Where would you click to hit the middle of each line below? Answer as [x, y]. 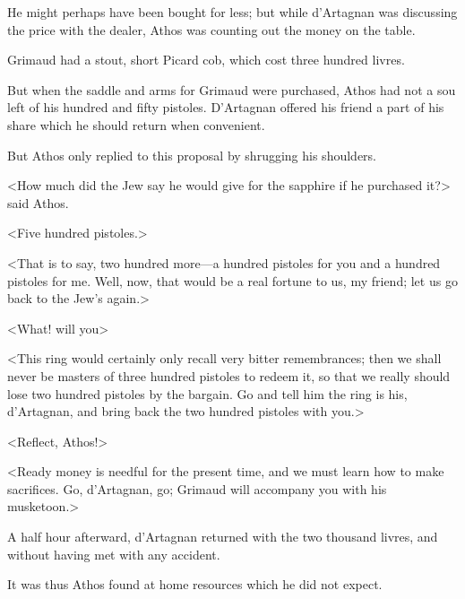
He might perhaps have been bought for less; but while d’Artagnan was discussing [232, 12]
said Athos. [38, 202]
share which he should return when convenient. [136, 124]
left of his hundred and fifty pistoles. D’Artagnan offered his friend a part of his [226, 107]
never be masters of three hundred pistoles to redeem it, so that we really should [229, 375]
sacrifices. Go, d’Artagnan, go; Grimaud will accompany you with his [197, 488]
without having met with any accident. [114, 554]
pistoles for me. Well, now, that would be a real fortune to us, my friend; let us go [232, 280]
